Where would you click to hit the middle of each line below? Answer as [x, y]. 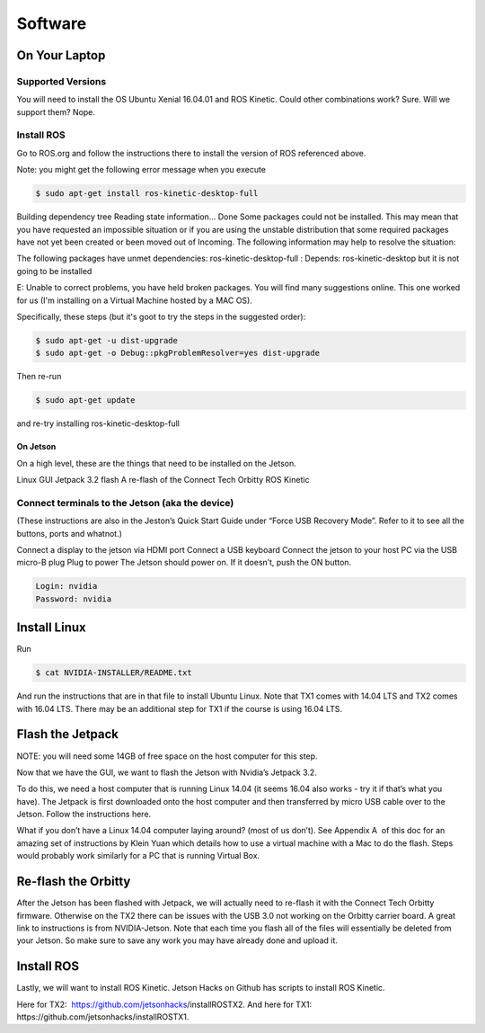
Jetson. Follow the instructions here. [84, 815]
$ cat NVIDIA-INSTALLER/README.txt [114, 673]
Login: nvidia [66, 586]
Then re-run [39, 377]
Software [52, 23]
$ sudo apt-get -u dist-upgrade [107, 340]
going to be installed [54, 271]
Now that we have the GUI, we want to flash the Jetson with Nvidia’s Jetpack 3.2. [167, 772]
